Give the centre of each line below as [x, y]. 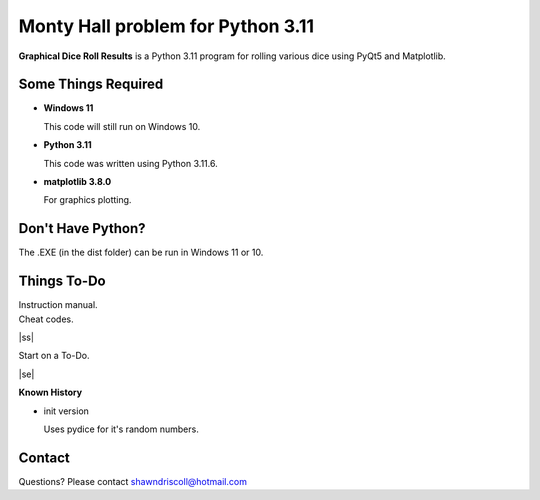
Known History [50, 392]
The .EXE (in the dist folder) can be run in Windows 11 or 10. [141, 252]
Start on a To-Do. [54, 356]
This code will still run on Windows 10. [122, 126]
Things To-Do [62, 281]
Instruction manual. [58, 305]
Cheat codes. [46, 319]
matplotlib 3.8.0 [77, 182]
